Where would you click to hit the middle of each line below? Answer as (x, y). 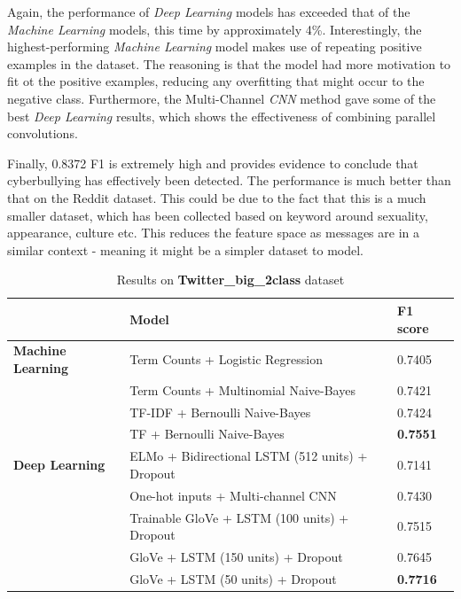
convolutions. (43, 133)
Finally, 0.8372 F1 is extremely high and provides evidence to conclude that (213, 163)
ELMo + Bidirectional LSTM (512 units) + (249, 456)
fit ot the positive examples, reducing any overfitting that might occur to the (216, 81)
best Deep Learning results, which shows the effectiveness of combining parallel (222, 116)
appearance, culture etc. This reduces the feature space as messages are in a (213, 233)
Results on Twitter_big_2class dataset (230, 280)
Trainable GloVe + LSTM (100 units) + (239, 517)
